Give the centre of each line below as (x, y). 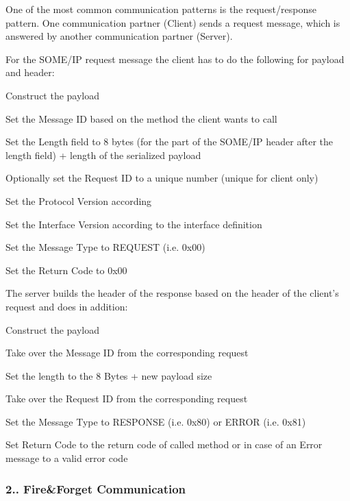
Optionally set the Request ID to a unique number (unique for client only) (162, 178)
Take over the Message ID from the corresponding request (127, 353)
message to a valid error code (67, 458)
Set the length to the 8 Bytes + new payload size (109, 375)
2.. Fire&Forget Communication (96, 488)
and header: (30, 72)
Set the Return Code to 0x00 (66, 270)
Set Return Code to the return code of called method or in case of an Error (164, 444)
